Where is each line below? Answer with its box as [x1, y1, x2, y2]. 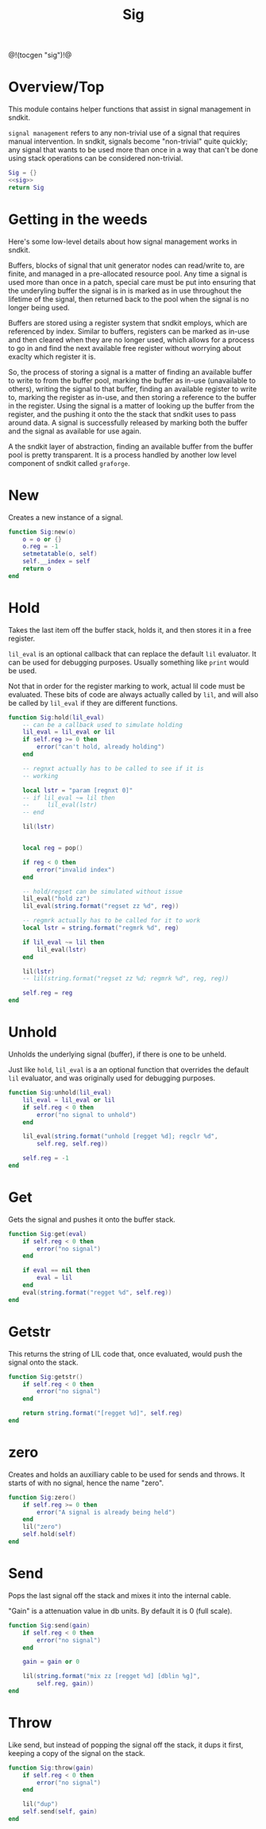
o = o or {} [22, 535, 62, 543]
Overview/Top [8, 78, 105, 96]
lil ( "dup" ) [22, 1800, 59, 1808]
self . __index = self [22, 557, 91, 565]
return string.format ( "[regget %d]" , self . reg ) [22, 1409, 183, 1418]
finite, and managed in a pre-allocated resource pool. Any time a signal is [8, 268, 248, 279]
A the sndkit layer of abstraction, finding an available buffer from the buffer [8, 441, 253, 451]
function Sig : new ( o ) [8, 528, 77, 536]
